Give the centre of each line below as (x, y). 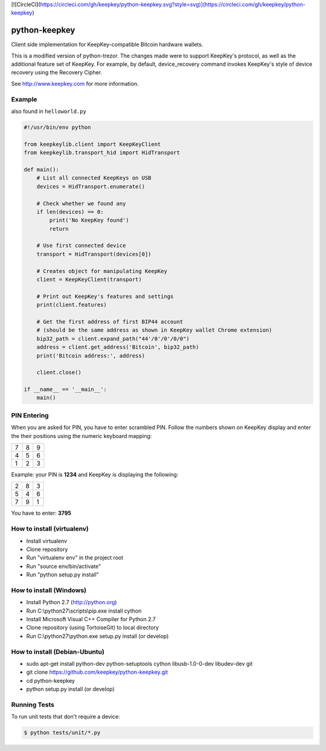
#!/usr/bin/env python (57, 127)
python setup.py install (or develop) (70, 689)
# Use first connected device (81, 246)
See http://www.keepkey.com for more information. (75, 83)
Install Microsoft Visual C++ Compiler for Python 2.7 (91, 619)
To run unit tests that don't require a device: (66, 717)
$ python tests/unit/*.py (62, 733)
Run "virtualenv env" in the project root (75, 558)
